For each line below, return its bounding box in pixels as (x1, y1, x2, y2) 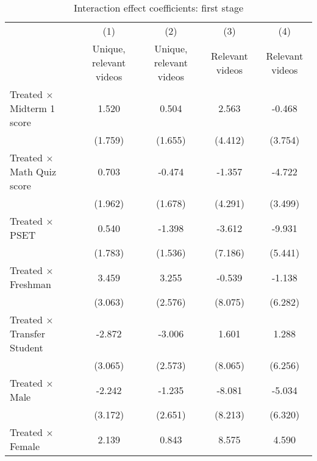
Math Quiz (10, 164, 57, 178)
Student (10, 340, 43, 354)
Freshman (10, 277, 51, 291)
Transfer (10, 326, 45, 340)
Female (10, 439, 40, 453)
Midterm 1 (10, 101, 55, 115)
